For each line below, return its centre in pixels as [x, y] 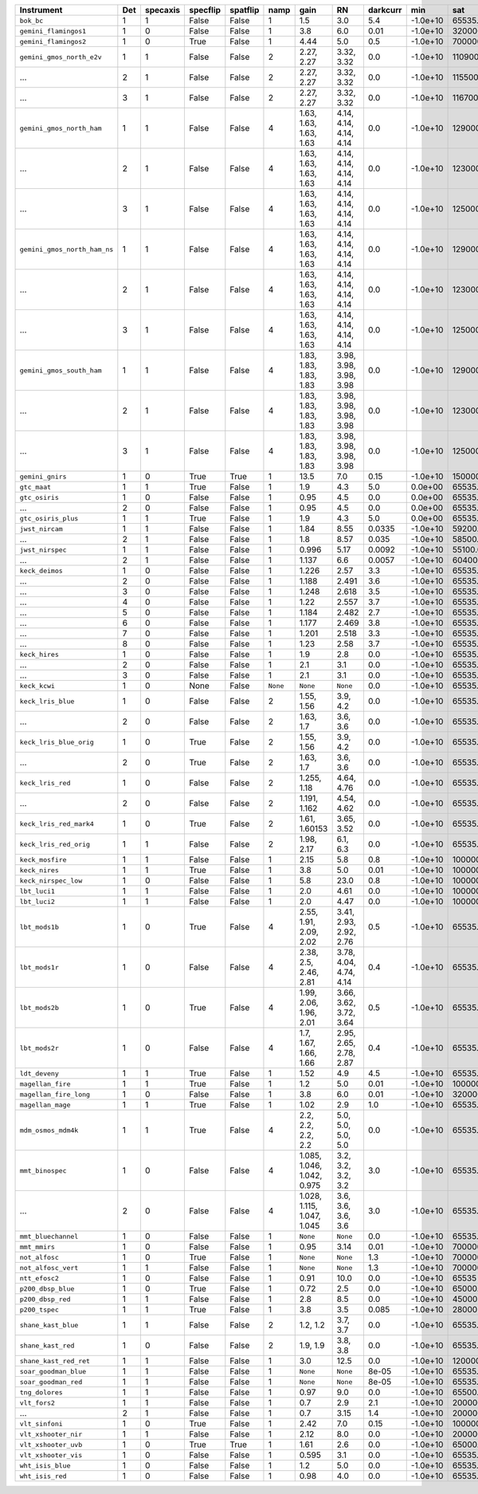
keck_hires [39, 654]
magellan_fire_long [55, 1094]
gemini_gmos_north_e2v [61, 57]
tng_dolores [41, 1392]
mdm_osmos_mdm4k [49, 1130]
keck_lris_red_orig [55, 844]
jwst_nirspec [43, 550]
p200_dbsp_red [45, 1299]
